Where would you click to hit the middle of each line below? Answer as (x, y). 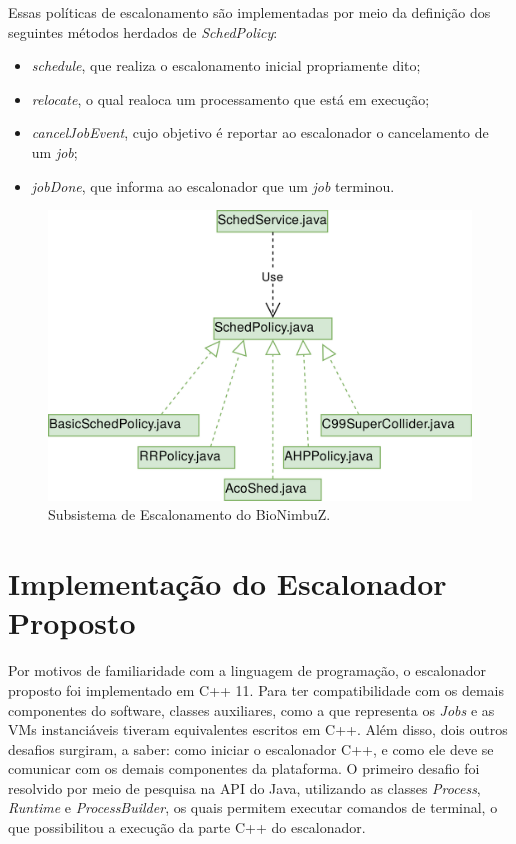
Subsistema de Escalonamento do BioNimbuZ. (189, 514)
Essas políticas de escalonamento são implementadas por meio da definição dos (249, 12)
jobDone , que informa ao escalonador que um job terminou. (213, 185)
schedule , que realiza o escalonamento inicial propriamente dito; (226, 65)
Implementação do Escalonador (227, 583)
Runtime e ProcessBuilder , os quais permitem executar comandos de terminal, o (253, 807)
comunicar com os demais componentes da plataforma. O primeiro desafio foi (244, 768)
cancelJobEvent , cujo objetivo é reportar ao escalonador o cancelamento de (260, 132)
